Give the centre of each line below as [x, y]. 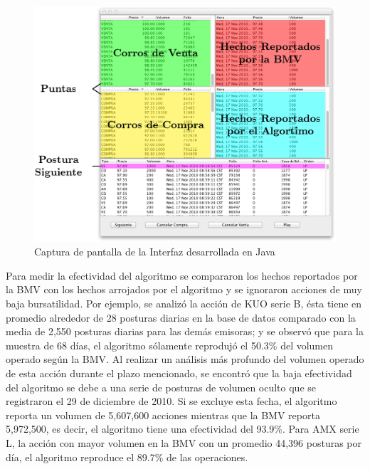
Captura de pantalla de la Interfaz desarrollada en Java [155, 252]
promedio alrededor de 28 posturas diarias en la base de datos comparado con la [181, 317]
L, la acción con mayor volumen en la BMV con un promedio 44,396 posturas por [184, 442]
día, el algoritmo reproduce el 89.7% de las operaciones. [127, 457]
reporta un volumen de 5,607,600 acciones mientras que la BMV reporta [163, 415]
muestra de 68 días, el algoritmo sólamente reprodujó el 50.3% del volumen [170, 345]
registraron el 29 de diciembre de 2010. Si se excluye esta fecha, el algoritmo [171, 401]
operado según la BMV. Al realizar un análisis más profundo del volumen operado [185, 359]
